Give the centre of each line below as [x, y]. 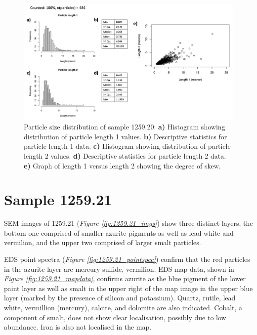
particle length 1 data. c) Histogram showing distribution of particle [127, 146]
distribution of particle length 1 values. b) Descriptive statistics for [126, 136]
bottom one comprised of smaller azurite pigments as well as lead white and [119, 232]
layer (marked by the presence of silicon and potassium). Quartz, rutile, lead [120, 298]
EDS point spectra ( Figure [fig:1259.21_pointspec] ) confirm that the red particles [127, 259]
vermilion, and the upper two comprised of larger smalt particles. [103, 242]
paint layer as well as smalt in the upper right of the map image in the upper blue [128, 288]
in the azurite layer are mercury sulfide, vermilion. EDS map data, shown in [119, 269]
